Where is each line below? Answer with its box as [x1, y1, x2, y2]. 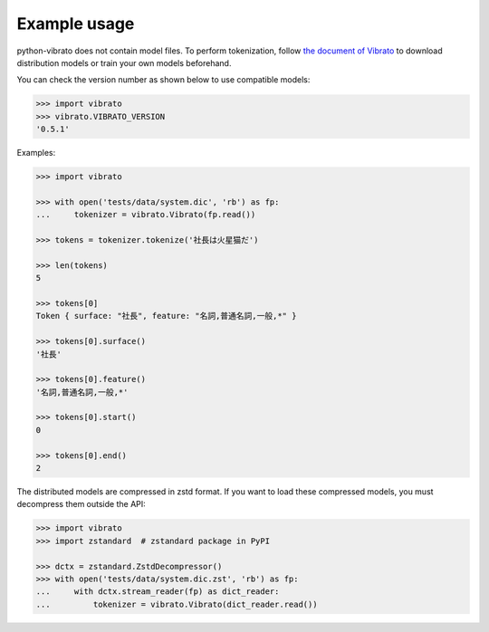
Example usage [16, 14, 135, 34]
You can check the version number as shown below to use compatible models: [16, 74, 311, 85]
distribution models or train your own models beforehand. [16, 57, 232, 68]
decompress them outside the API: [16, 499, 147, 510]
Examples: [16, 148, 56, 158]
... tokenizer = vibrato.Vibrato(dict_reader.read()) [35, 598, 318, 609]
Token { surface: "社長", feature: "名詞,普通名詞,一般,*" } [35, 311, 297, 321]
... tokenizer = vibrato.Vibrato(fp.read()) [35, 209, 256, 220]
